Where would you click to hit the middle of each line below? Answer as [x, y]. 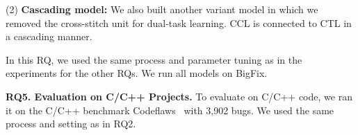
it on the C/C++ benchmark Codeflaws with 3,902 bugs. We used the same [170, 110]
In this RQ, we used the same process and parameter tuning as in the [154, 59]
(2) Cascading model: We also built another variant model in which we [162, 9]
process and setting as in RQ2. [71, 124]
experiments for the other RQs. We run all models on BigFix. [137, 73]
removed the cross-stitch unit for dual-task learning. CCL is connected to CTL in [179, 22]
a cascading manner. [49, 36]
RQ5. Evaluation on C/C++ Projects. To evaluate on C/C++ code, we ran [179, 96]
